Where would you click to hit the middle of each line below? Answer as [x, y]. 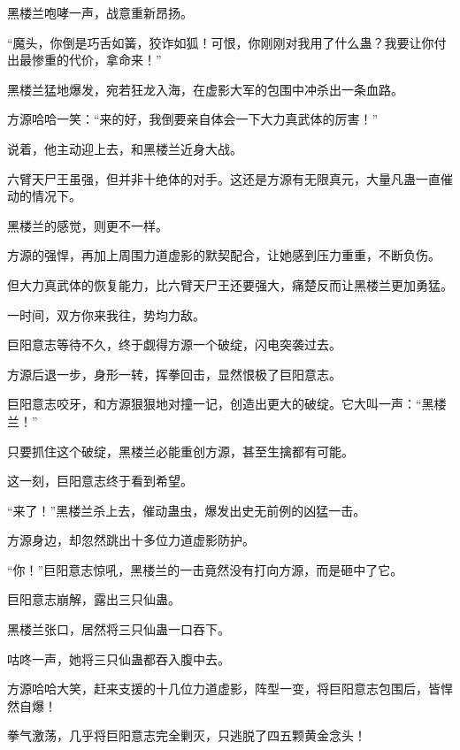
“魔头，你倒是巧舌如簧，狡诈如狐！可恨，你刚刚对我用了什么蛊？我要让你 [221, 42]
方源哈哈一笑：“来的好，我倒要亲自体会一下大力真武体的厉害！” [193, 119]
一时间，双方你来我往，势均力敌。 [106, 314]
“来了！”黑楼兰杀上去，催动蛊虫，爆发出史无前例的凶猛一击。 [187, 510]
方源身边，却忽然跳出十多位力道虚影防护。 [131, 540]
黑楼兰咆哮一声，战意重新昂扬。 [100, 12]
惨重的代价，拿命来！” [96, 60]
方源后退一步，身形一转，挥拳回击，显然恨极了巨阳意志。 [174, 374]
